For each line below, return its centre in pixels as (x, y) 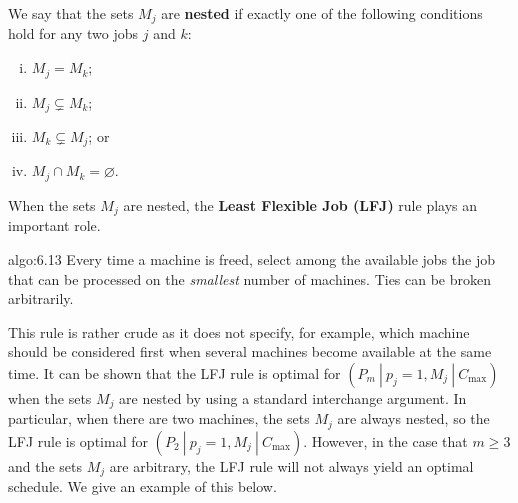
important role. (54, 225)
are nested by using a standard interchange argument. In (293, 397)
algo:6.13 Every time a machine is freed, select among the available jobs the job (251, 258)
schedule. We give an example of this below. (142, 486)
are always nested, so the (413, 418)
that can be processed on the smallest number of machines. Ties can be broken (250, 278)
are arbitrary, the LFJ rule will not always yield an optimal (291, 465)
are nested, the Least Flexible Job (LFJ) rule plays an (300, 204)
